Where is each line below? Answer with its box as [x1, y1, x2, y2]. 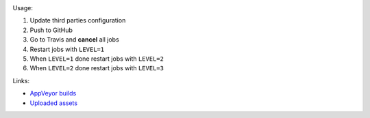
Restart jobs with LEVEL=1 [29, 45, 105, 53]
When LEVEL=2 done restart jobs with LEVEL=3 [29, 64, 164, 72]
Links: [12, 76, 30, 85]
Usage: [12, 4, 34, 12]
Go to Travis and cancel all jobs [29, 35, 119, 44]
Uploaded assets [29, 99, 78, 107]
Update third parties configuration [29, 16, 126, 25]
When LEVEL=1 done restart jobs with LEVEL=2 [29, 55, 164, 63]
